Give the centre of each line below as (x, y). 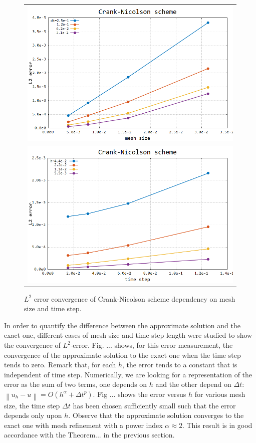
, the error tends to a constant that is (180, 365)
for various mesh (220, 394)
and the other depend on (193, 384)
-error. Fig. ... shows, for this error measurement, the (152, 345)
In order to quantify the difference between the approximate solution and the (122, 325)
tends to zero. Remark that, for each (60, 365)
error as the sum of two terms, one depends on (76, 384)
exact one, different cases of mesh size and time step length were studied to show (128, 335)
